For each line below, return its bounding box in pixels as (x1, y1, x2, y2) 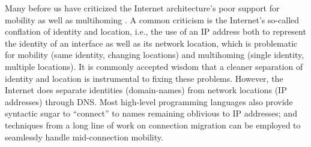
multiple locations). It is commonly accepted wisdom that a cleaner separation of (5, 60, 303, 72)
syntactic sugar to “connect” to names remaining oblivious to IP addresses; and (5, 107, 297, 120)
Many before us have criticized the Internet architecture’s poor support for (5, 2, 280, 14)
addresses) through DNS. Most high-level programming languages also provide (5, 95, 293, 108)
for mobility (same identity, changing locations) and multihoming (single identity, (5, 48, 304, 61)
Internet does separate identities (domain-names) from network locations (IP (5, 84, 287, 96)
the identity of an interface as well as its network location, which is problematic (5, 36, 298, 49)
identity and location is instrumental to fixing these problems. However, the (5, 72, 283, 84)
